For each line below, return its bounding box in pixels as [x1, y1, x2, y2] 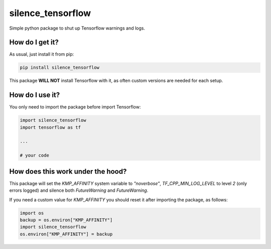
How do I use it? [9, 91, 60, 99]
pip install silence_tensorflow [20, 65, 100, 70]
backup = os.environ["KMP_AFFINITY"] [20, 217, 113, 223]
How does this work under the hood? [9, 167, 127, 176]
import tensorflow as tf [20, 125, 81, 130]
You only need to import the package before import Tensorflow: [9, 104, 141, 110]
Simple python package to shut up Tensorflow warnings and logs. [9, 25, 146, 31]
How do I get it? [9, 38, 59, 47]
